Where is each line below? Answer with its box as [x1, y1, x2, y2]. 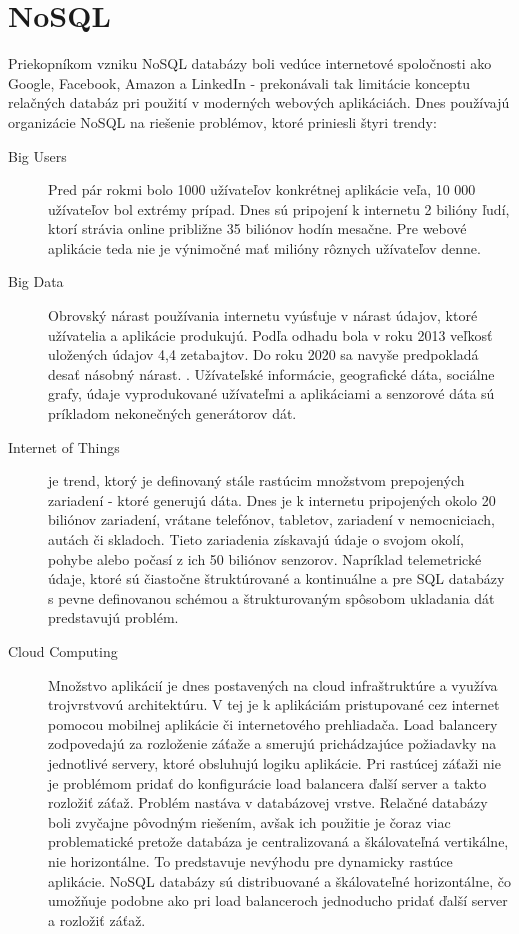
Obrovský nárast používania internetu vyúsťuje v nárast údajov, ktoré [48, 305, 478, 326]
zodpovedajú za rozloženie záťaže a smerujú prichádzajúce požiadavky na [48, 733, 497, 754]
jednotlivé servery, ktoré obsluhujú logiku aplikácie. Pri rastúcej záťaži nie [48, 752, 501, 773]
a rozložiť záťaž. [48, 909, 146, 930]
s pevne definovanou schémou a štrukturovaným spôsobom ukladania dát [48, 587, 495, 608]
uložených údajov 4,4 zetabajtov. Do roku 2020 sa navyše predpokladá [48, 344, 479, 365]
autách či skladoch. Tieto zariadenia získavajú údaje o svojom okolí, [48, 529, 464, 549]
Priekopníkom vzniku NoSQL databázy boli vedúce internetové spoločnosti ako [8, 53, 492, 74]
